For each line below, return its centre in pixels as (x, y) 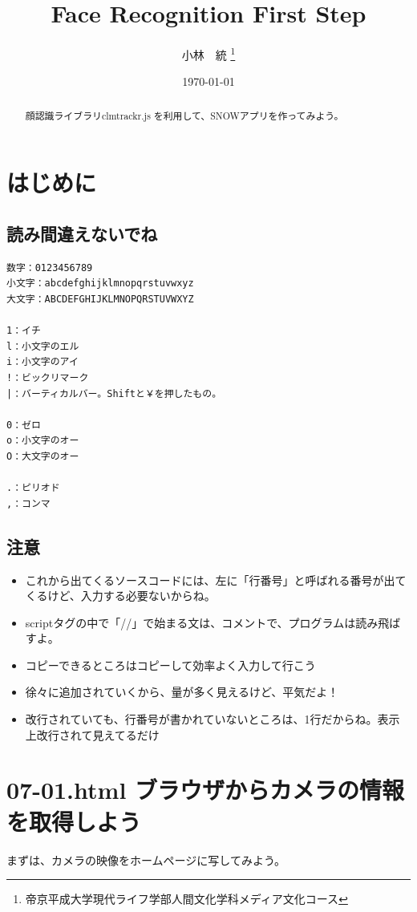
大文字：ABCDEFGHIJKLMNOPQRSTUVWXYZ (100, 299)
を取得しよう (74, 821)
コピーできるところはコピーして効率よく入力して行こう (170, 665)
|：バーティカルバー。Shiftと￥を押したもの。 (114, 393)
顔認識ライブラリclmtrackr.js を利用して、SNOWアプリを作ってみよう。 (184, 115)
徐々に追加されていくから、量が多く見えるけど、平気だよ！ (182, 692)
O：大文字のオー (43, 456)
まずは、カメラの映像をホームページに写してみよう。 (146, 859)
